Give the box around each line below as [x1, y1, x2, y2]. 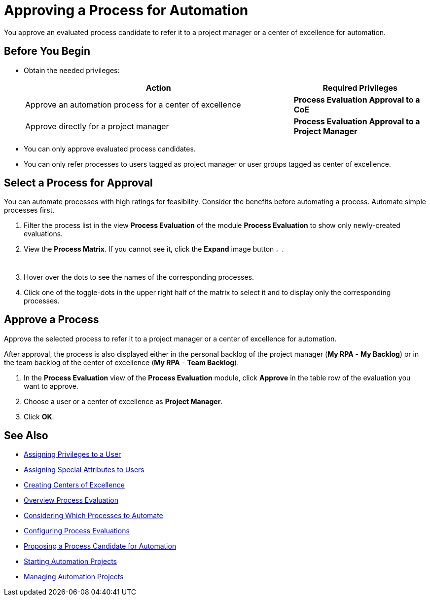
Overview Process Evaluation [24, 496, 119, 505]
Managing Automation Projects [24, 572, 124, 581]
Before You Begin [4, 45, 91, 58]
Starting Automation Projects [24, 557, 117, 566]
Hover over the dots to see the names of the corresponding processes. [24, 272, 254, 281]
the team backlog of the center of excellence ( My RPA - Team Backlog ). [4, 358, 239, 367]
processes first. [4, 206, 55, 215]
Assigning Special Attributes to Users [24, 465, 144, 474]
